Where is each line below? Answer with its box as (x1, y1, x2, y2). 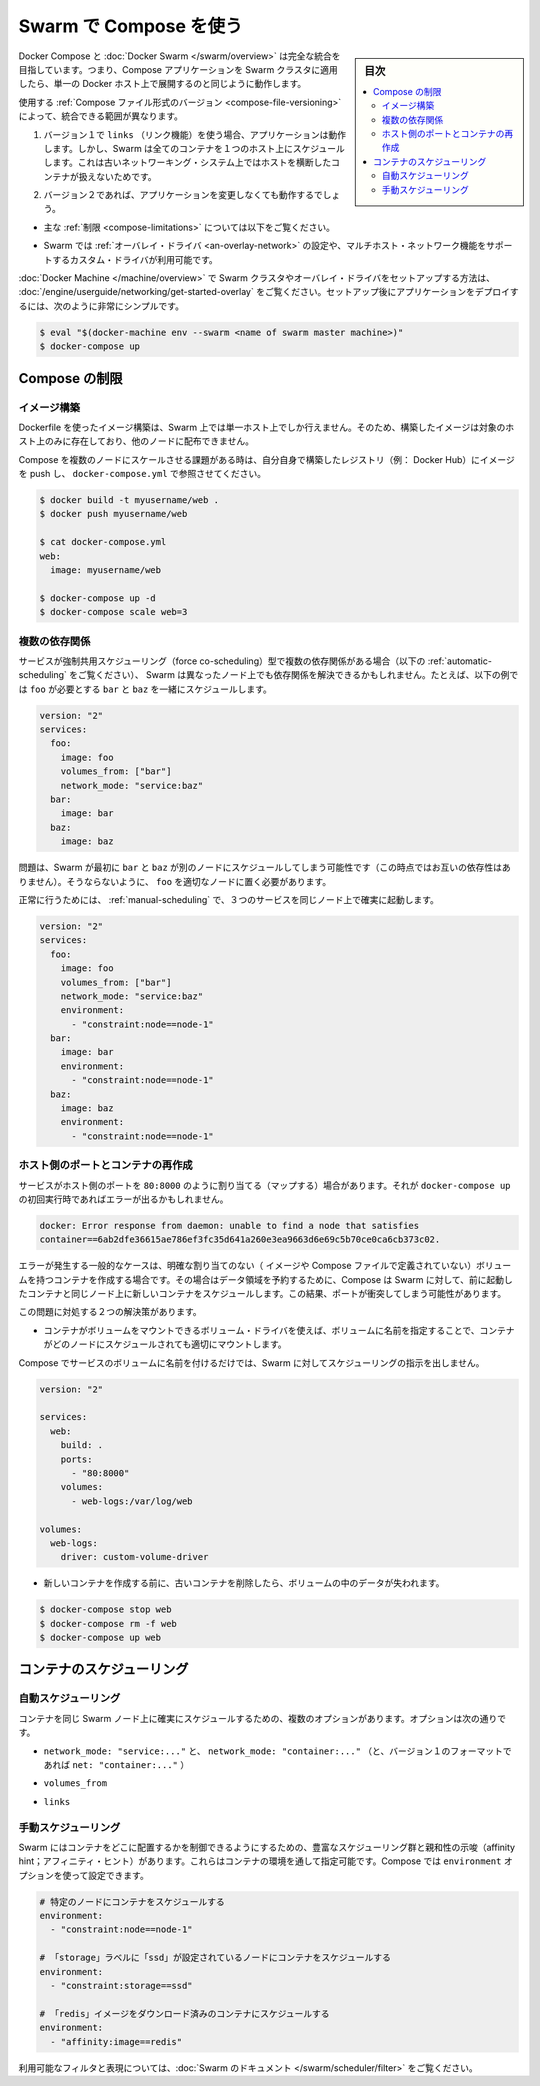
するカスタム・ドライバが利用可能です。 (51, 253, 219, 265)
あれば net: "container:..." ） (43, 1759, 190, 1770)
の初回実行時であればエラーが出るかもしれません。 (18, 1193, 229, 1205)
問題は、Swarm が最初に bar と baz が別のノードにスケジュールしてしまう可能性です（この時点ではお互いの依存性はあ (18, 861, 511, 874)
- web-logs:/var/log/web (71, 1495, 194, 1507)
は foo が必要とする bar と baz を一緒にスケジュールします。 (18, 683, 272, 695)
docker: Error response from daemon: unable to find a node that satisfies (39, 1220, 420, 1231)
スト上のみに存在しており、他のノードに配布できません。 (18, 435, 255, 447)
